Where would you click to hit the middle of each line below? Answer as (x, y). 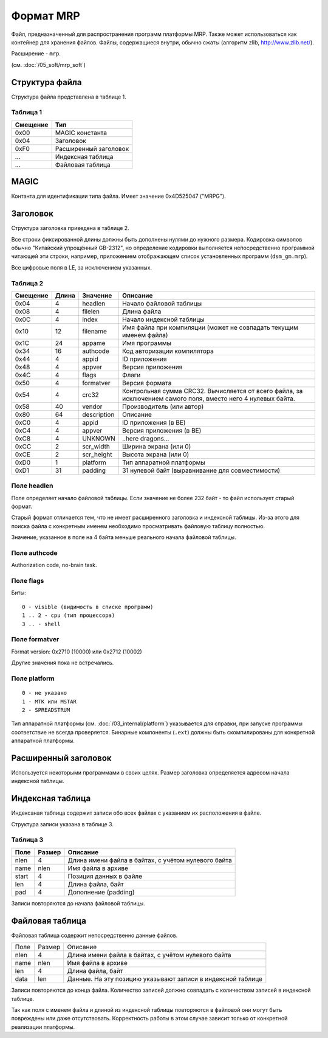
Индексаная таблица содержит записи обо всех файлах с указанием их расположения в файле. (136, 813)
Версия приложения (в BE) (162, 430)
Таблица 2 (27, 283)
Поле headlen (32, 486)
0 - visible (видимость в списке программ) (88, 607)
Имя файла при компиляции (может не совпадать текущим (210, 327)
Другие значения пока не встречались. (63, 663)
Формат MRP (46, 16)
